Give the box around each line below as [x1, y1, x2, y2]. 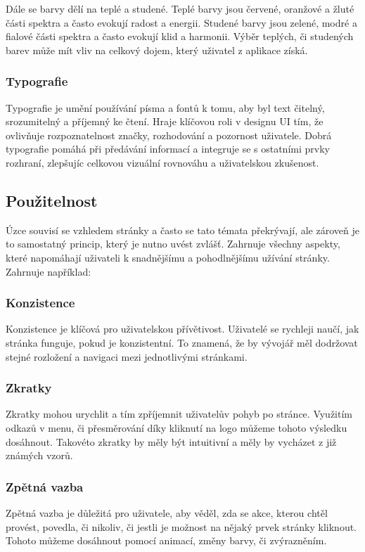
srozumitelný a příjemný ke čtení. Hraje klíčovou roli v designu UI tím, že [6, 114, 324, 129]
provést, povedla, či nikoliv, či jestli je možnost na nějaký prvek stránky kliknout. [6, 519, 357, 534]
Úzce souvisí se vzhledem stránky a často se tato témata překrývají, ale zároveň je [6, 222, 359, 237]
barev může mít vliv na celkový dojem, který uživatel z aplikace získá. [6, 42, 308, 57]
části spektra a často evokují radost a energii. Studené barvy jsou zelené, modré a [6, 15, 357, 30]
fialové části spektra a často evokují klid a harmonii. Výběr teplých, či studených [6, 29, 354, 44]
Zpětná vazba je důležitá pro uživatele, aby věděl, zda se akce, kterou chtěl [6, 505, 328, 520]
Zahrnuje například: [6, 264, 91, 278]
